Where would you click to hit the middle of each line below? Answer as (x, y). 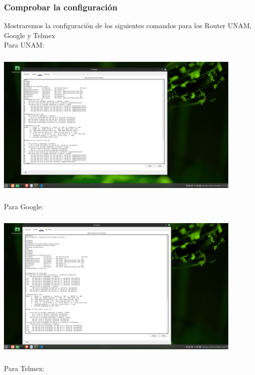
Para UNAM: (24, 45)
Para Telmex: (24, 368)
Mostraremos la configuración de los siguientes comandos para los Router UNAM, (128, 25)
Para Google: (24, 206)
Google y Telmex (30, 35)
